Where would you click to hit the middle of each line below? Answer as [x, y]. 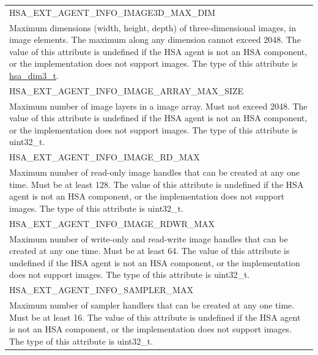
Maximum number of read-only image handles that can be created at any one [155, 172]
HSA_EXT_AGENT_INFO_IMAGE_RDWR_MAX [112, 223]
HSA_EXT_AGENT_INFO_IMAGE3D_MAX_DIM [113, 12]
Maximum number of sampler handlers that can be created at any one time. [152, 305]
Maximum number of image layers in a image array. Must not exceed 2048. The [158, 106]
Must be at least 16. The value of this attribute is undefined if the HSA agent [155, 317]
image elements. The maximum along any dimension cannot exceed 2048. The [155, 39]
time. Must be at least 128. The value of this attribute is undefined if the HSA [157, 184]
